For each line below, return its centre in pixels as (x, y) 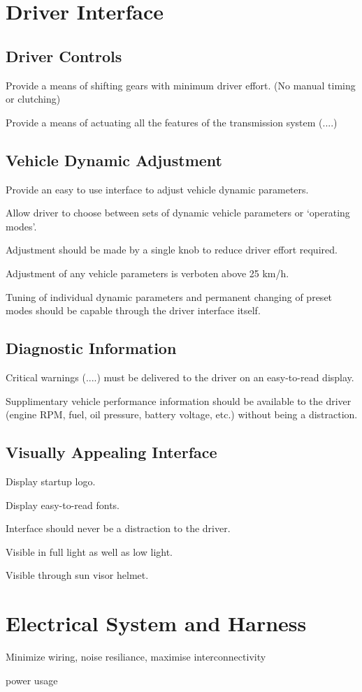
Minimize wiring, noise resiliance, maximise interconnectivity (136, 656)
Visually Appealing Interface (111, 452)
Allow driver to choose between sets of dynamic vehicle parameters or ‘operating (178, 213)
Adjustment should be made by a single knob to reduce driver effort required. (172, 250)
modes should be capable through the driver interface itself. (133, 310)
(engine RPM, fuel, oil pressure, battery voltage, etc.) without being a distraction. (182, 414)
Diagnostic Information (91, 348)
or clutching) (33, 99)
